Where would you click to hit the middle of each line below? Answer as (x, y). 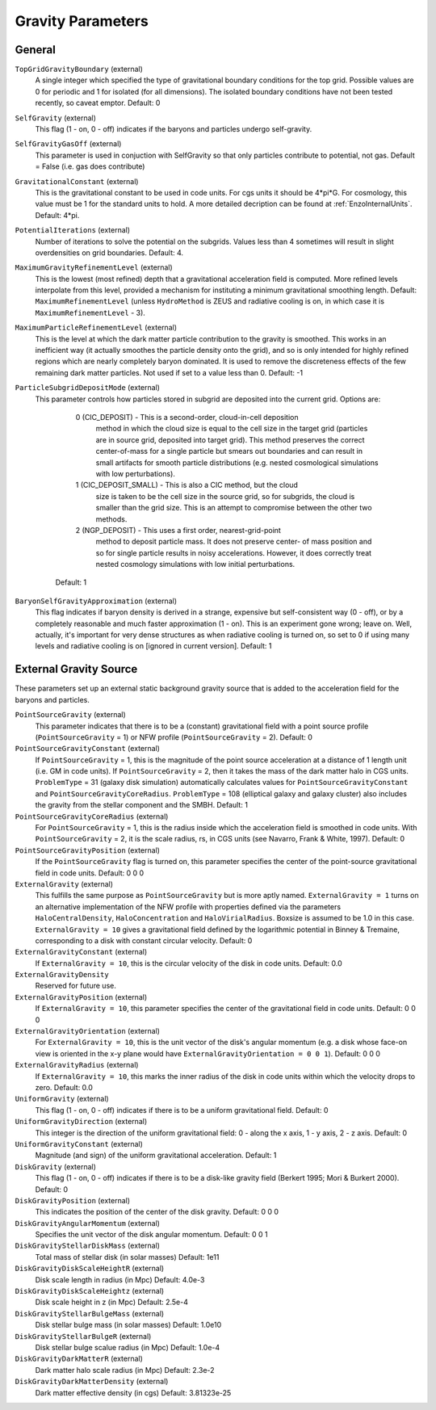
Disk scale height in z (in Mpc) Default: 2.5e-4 (112, 1302)
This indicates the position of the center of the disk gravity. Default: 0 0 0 (157, 1212)
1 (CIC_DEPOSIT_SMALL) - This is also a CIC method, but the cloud (187, 485)
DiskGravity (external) (56, 1166)
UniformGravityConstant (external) (79, 1144)
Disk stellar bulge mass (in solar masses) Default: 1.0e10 (128, 1325)
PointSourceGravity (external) (71, 715)
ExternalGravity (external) (64, 883)
